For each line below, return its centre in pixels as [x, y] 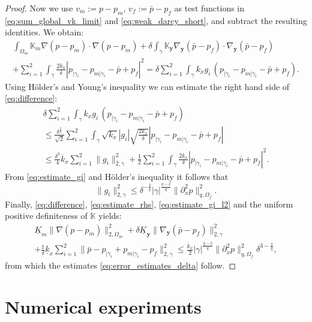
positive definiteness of [46, 216]
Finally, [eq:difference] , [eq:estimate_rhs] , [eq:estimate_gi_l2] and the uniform [149, 204]
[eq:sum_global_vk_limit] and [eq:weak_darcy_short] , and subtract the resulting [156, 20]
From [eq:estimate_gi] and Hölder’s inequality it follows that [117, 176]
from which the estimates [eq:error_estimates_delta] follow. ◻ [121, 265]
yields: [110, 216]
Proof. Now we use [39, 8]
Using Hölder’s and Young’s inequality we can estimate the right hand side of [147, 86]
